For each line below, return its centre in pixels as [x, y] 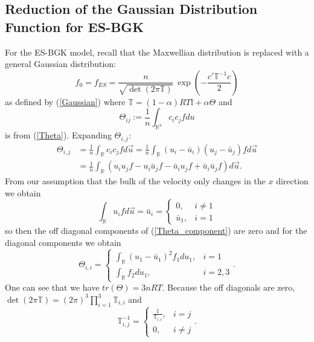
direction [292, 181]
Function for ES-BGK [75, 26]
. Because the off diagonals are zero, [229, 287]
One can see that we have [52, 287]
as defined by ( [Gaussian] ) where [65, 101]
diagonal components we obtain [63, 243]
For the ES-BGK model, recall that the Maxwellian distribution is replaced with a [157, 52]
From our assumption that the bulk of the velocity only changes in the [135, 181]
